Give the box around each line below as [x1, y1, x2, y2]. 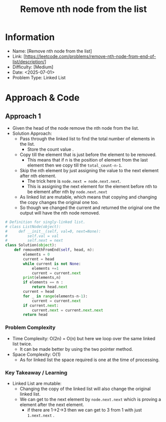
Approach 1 [5, 112, 41, 120]
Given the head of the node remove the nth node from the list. [12, 125, 139, 131]
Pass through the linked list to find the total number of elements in [19, 136, 155, 142]
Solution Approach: [12, 130, 52, 136]
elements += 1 [31, 266, 59, 271]
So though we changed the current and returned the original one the [19, 205, 160, 211]
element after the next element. [19, 402, 84, 408]
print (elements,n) [23, 275, 61, 280]
